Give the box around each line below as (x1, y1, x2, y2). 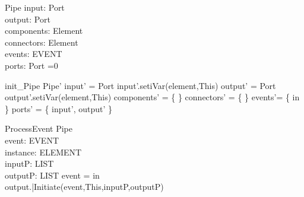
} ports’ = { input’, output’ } (5, 102, 112, 115)
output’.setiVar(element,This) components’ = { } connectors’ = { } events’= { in (5, 91, 300, 103)
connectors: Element (5, 36, 78, 48)
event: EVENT (5, 134, 59, 146)
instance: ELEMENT (5, 145, 82, 158)
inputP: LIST (5, 157, 54, 170)
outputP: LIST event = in (5, 169, 100, 181)
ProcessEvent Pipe (5, 122, 72, 135)
